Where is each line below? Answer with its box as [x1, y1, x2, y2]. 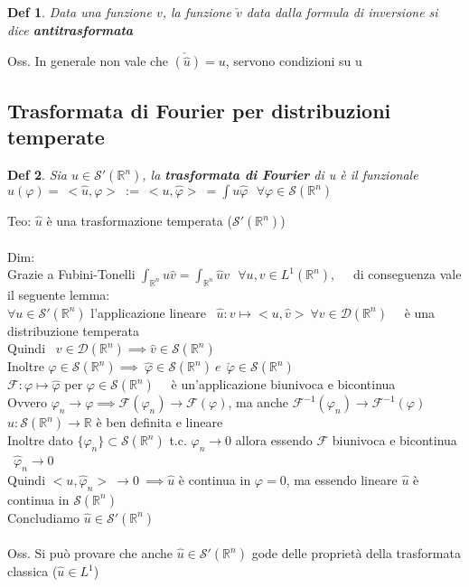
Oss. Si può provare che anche [7, 544, 173, 563]
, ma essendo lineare [286, 470, 398, 489]
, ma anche [228, 393, 288, 412]
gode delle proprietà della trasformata [251, 544, 461, 563]
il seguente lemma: [7, 284, 110, 303]
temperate [7, 123, 105, 151]
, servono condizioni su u [225, 51, 362, 70]
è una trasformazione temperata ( [46, 211, 232, 229]
